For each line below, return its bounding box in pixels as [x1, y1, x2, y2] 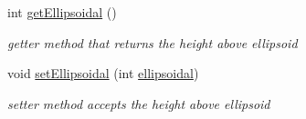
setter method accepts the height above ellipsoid [7, 94, 270, 113]
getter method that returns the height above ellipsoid [7, 33, 298, 52]
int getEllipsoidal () [7, 3, 117, 21]
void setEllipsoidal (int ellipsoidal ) [7, 64, 199, 83]
